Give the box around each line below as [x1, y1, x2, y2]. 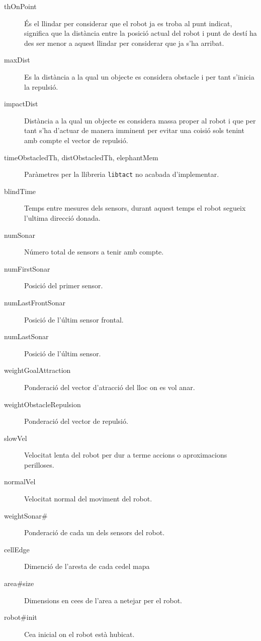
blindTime [4, 185, 36, 196]
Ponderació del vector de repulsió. [24, 416, 128, 426]
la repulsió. [24, 81, 58, 92]
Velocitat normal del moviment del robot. [24, 493, 152, 504]
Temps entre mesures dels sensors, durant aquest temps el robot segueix [24, 203, 246, 213]
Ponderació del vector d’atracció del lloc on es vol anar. [24, 381, 195, 392]
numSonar [4, 229, 35, 240]
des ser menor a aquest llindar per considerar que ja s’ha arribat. [24, 37, 224, 48]
